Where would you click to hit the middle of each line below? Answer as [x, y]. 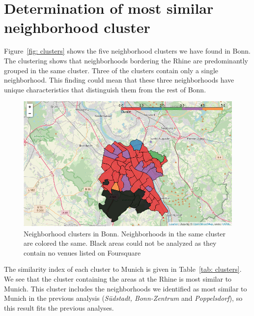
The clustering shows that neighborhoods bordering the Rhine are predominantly [126, 60]
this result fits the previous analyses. [59, 307]
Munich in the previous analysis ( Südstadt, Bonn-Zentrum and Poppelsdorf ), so [123, 298]
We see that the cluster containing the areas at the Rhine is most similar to [118, 279]
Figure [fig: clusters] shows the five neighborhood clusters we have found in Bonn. [127, 51]
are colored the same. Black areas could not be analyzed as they [120, 243]
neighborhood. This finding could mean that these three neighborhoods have [119, 80]
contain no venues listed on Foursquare [82, 252]
